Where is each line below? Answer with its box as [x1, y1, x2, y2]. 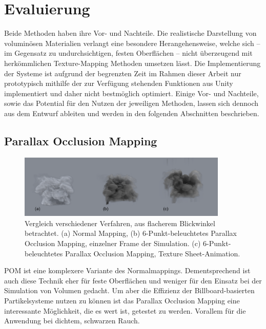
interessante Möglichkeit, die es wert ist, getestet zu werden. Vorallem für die [4, 305, 246, 316]
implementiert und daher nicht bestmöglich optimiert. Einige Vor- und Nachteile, [4, 87, 259, 98]
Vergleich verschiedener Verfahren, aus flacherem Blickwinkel [25, 217, 215, 228]
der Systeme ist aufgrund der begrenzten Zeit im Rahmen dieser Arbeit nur [4, 68, 241, 78]
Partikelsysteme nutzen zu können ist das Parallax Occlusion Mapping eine [4, 295, 240, 306]
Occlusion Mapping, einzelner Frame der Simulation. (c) [25, 238, 201, 249]
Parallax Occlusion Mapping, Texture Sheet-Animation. [65, 248, 240, 258]
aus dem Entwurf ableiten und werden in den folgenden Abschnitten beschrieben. [4, 107, 259, 118]
